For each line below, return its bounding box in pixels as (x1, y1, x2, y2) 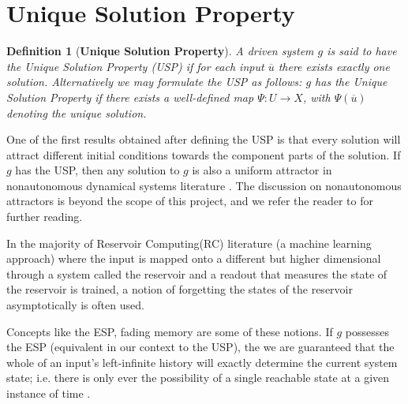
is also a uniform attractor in (192, 162, 332, 178)
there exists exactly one (278, 58, 390, 74)
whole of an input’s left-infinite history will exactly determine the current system (6, 353, 398, 370)
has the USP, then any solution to (15, 162, 180, 178)
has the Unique (315, 73, 387, 90)
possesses (345, 323, 389, 339)
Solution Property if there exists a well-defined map (6, 88, 254, 105)
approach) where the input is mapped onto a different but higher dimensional (6, 250, 381, 267)
